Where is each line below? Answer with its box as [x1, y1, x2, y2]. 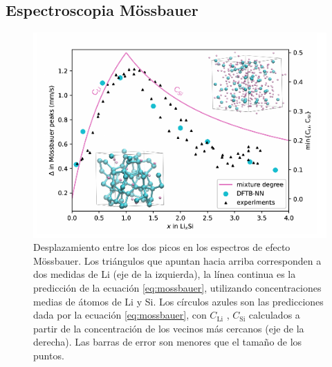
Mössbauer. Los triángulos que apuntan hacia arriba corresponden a [33, 253, 322, 267]
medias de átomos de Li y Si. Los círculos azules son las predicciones [33, 294, 324, 308]
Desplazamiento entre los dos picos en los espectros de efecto [33, 240, 290, 254]
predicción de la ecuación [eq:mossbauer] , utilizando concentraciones [33, 281, 322, 295]
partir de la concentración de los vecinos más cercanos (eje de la [33, 321, 304, 335]
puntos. [33, 348, 64, 362]
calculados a [248, 308, 300, 322]
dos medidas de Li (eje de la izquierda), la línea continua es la [33, 267, 296, 281]
